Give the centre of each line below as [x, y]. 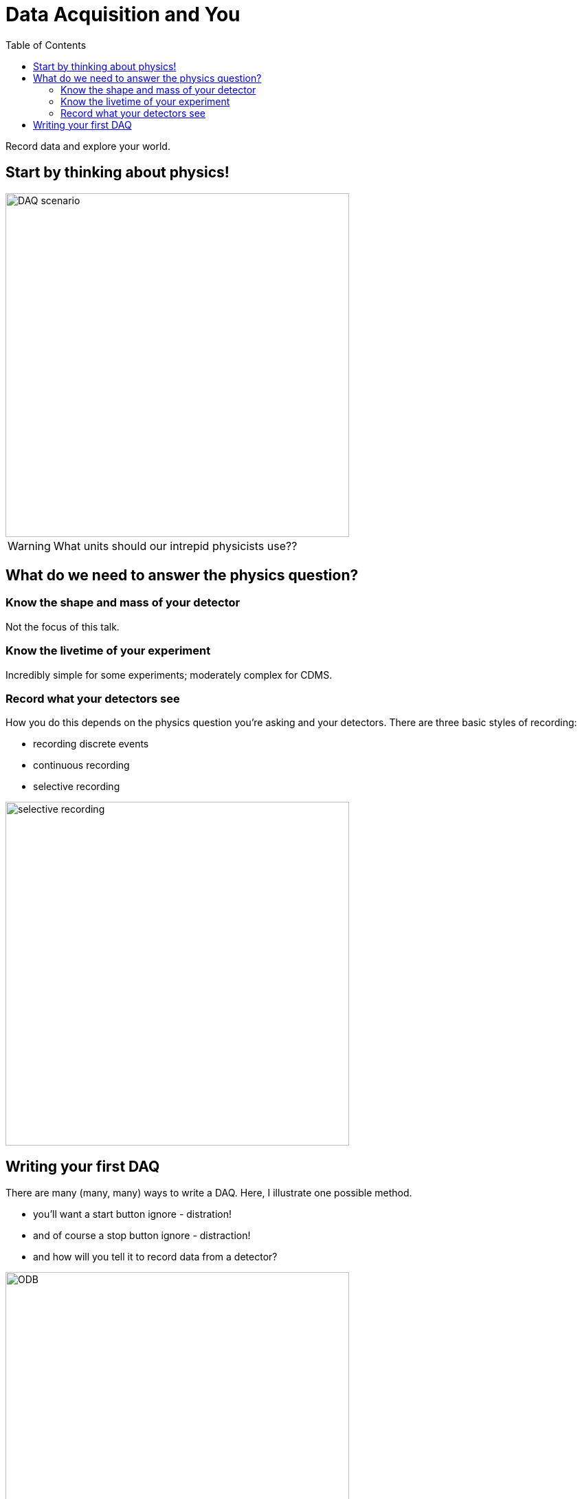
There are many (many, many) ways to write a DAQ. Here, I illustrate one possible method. [209, 1193]
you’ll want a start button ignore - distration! [133, 1214]
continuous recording [81, 765]
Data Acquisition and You [123, 14]
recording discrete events [91, 744]
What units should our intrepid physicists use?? [175, 546]
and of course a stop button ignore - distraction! [142, 1236]
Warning [29, 546]
